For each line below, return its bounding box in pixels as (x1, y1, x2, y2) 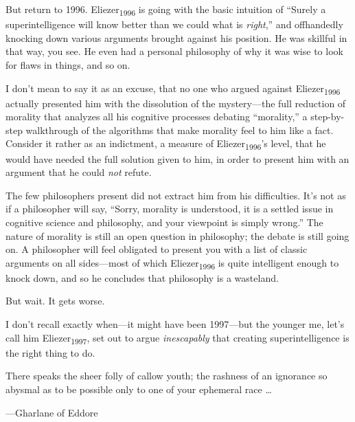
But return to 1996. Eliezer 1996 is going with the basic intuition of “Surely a (5, 2, 326, 18)
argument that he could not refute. (5, 165, 152, 179)
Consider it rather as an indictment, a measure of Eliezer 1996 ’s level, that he (5, 136, 326, 153)
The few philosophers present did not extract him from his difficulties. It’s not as (5, 188, 346, 202)
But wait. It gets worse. (5, 293, 105, 308)
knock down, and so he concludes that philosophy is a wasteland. (5, 270, 279, 285)
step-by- (310, 109, 345, 124)
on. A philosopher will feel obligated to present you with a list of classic (5, 242, 308, 256)
